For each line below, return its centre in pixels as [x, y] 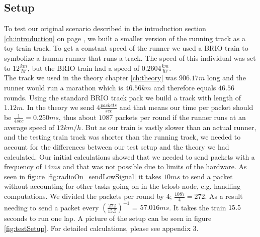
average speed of [29, 127]
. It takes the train [198, 207]
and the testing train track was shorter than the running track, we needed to [122, 137]
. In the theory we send [59, 107]
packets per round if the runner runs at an [180, 117]
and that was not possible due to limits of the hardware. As [155, 166]
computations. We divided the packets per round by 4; [88, 196]
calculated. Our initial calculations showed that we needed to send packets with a [129, 156]
